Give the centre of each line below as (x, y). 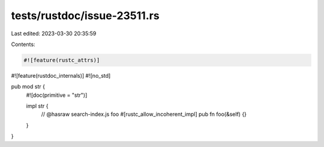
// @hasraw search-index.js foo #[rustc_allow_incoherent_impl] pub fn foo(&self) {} (144, 114)
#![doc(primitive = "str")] (57, 95)
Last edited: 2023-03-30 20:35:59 (54, 33)
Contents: (23, 44)
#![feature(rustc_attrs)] (62, 60)
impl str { (37, 106)
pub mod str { (28, 87)
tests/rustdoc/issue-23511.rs (85, 16)
